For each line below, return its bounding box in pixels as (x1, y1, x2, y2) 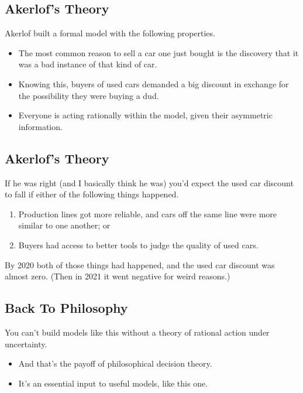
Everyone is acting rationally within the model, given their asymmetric (18, 109, 273, 121)
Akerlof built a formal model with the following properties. (5, 27, 215, 39)
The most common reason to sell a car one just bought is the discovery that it (18, 46, 299, 59)
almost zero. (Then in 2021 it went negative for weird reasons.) (5, 270, 230, 282)
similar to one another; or (18, 219, 111, 231)
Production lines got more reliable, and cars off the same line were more (18, 207, 277, 220)
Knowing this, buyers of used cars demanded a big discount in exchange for (18, 77, 289, 90)
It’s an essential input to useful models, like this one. (18, 377, 208, 389)
